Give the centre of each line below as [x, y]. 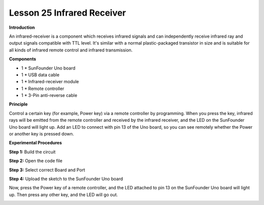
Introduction [22, 27]
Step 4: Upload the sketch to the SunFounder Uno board [66, 179]
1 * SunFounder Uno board [48, 68]
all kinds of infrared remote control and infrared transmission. [71, 50]
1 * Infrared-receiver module [50, 82]
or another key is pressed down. [42, 134]
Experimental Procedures [35, 143]
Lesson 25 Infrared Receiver [68, 13]
